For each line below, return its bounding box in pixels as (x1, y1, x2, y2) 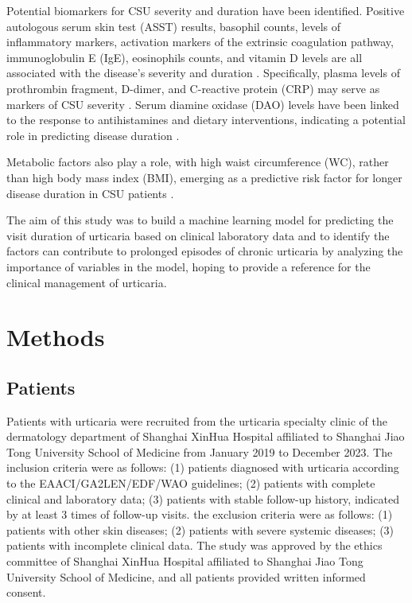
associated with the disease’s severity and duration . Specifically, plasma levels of (6, 64, 400, 81)
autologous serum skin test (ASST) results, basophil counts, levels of (6, 18, 340, 34)
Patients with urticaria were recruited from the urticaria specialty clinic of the (6, 412, 387, 429)
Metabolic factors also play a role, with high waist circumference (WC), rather (6, 154, 389, 170)
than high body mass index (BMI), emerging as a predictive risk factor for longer (6, 169, 402, 185)
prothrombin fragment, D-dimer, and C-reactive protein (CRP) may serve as (6, 80, 380, 96)
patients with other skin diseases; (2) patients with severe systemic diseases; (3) (6, 521, 395, 538)
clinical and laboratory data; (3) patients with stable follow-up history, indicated (6, 490, 399, 507)
